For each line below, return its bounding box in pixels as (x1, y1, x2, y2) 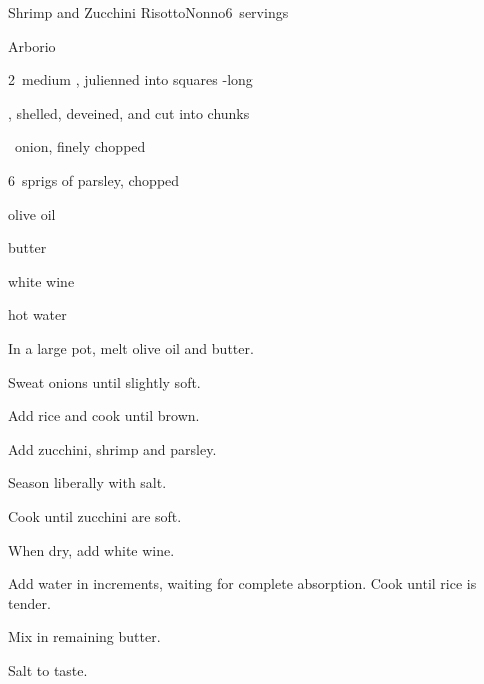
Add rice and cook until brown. (8, 405, 200, 426)
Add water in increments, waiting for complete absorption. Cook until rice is (8, 573, 477, 594)
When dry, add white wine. (8, 539, 175, 560)
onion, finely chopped (14, 136, 146, 157)
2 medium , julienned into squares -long (8, 69, 253, 90)
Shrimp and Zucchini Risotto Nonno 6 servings (8, 2, 289, 22)
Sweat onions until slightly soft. (8, 371, 201, 392)
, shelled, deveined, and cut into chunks (8, 102, 250, 123)
